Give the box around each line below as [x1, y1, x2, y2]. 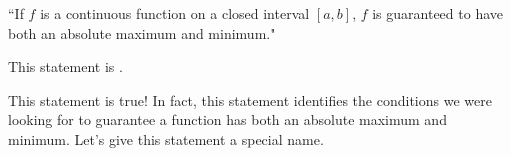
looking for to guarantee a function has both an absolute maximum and [8, 109, 447, 130]
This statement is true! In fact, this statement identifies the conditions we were [8, 89, 492, 110]
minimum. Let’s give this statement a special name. [8, 128, 324, 149]
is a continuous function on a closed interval [40, 3, 310, 23]
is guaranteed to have [372, 3, 503, 23]
